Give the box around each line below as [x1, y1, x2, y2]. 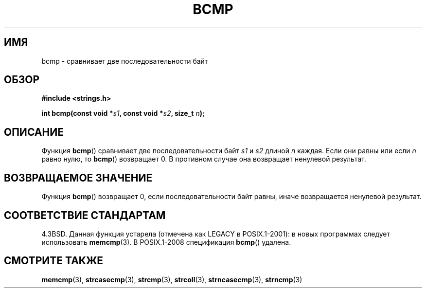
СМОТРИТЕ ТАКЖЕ [4, 255, 104, 267]
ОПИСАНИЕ [4, 126, 64, 138]
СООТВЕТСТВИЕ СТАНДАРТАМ [4, 209, 166, 221]
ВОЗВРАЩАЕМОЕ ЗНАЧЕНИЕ [4, 171, 153, 184]
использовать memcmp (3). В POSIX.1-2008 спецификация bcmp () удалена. [41, 237, 291, 246]
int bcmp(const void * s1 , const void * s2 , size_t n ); [41, 109, 205, 118]
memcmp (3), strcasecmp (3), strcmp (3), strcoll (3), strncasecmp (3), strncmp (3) [41, 275, 302, 284]
